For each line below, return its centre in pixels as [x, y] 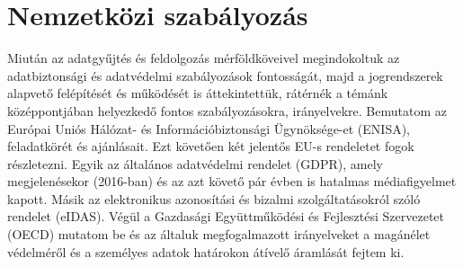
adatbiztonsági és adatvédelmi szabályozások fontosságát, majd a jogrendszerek [225, 75]
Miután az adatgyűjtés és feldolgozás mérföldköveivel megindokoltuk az [204, 58]
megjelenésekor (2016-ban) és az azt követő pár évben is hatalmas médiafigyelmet [232, 181]
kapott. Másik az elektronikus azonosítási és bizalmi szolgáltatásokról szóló [214, 198]
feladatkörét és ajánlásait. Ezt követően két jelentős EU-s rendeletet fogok [211, 146]
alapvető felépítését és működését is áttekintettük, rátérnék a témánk [198, 93]
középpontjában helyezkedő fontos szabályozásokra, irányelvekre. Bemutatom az [227, 110]
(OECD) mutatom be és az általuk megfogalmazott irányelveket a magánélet [219, 234]
